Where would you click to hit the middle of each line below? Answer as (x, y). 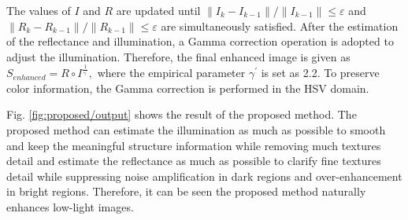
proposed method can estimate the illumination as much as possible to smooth (196, 129)
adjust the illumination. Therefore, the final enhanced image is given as (178, 56)
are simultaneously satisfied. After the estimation (280, 26)
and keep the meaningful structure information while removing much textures (194, 145)
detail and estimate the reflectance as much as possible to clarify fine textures (194, 161)
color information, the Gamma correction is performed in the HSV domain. (188, 88)
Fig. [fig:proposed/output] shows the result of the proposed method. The (182, 114)
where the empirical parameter (171, 73)
